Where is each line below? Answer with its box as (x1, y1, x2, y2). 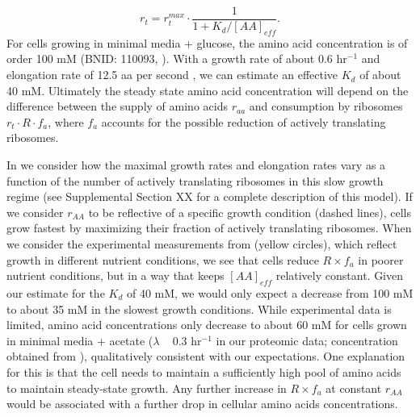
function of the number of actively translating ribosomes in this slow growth (6, 172, 384, 189)
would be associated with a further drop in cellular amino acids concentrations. (6, 395, 398, 412)
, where (48, 113, 84, 130)
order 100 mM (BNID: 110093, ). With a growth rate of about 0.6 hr (6, 50, 347, 67)
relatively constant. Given (275, 267, 404, 284)
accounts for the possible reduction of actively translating (101, 113, 386, 130)
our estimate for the (6, 284, 105, 301)
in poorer (358, 251, 404, 268)
